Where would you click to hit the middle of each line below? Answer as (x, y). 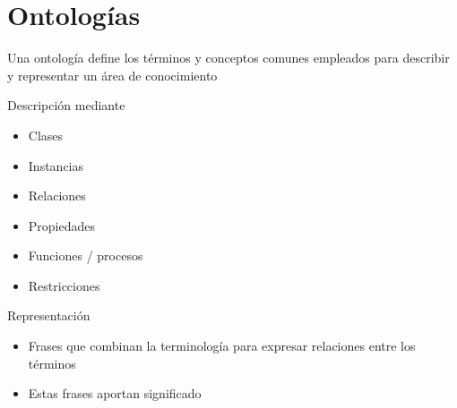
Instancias (56, 165)
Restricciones (64, 285)
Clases (46, 135)
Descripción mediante (66, 105)
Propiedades (62, 225)
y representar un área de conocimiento (112, 75)
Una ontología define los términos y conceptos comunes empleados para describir (228, 58)
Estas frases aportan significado (115, 393)
